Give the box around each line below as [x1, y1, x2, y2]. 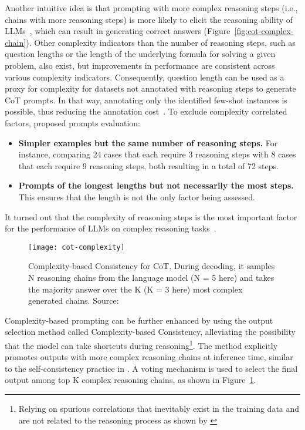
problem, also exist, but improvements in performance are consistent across [5, 59, 275, 71]
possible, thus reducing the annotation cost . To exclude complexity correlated [5, 105, 287, 117]
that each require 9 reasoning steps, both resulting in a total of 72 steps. [18, 159, 279, 172]
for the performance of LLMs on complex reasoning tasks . [5, 222, 216, 234]
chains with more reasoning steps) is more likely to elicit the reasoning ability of [5, 13, 293, 25]
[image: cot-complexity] [28, 243, 125, 251]
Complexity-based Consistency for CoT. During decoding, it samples [28, 260, 275, 272]
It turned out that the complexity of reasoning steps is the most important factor [5, 210, 297, 223]
